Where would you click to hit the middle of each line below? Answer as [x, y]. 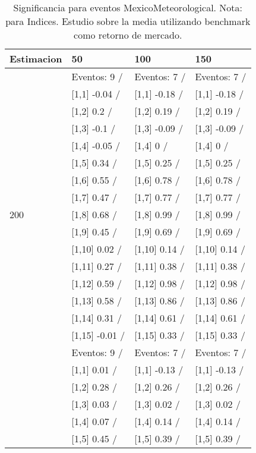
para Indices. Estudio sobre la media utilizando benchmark [128, 21]
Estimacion [36, 59]
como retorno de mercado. [128, 35]
